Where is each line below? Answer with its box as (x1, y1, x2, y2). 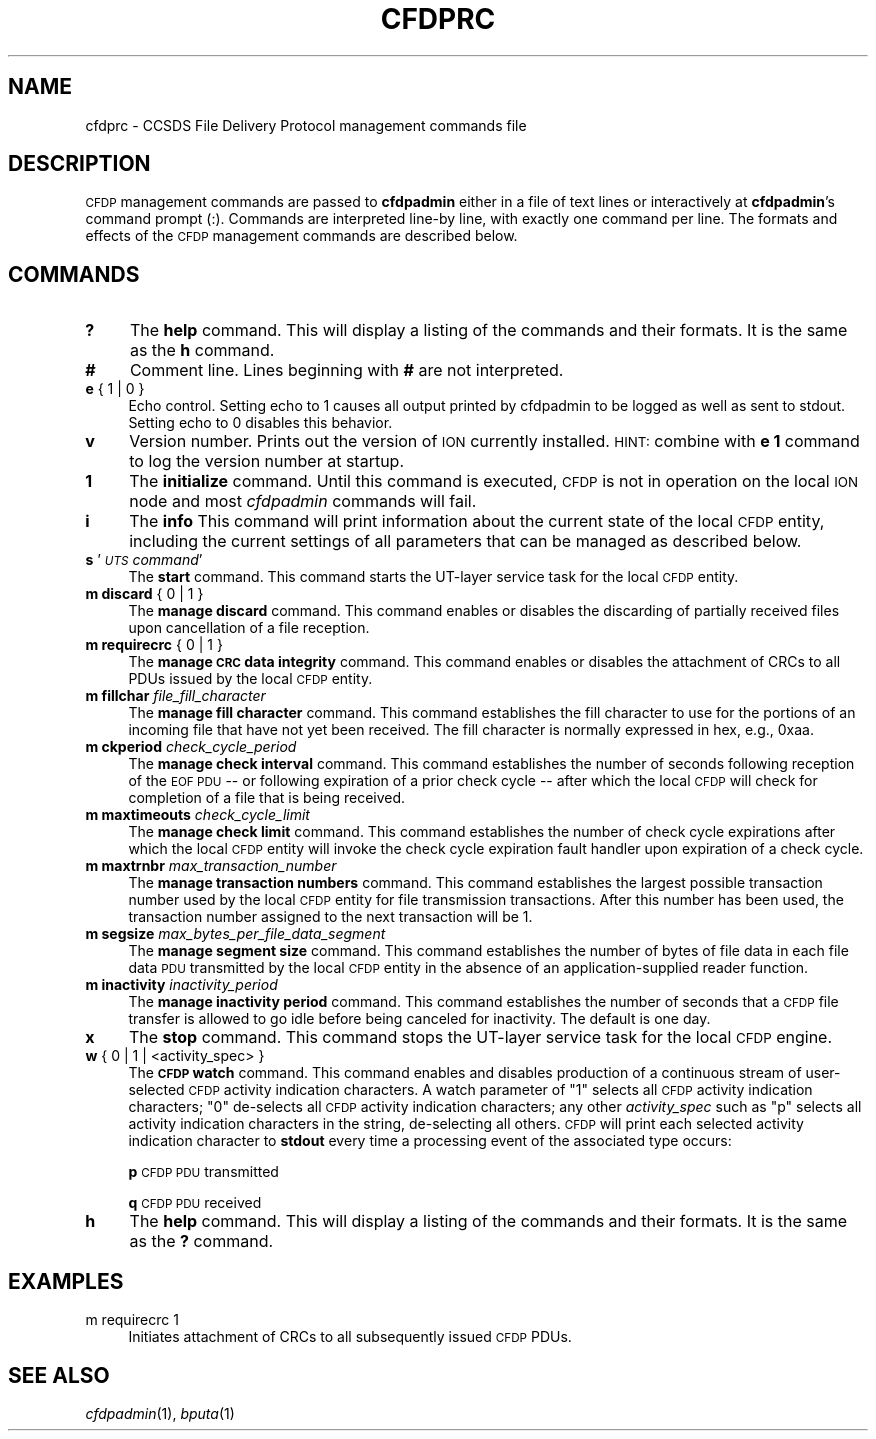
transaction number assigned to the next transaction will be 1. (128, 908, 533, 926)
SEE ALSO (8, 1362, 110, 1388)
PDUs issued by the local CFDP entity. (128, 670, 373, 688)
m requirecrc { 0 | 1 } (85, 636, 223, 654)
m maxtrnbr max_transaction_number (85, 857, 337, 875)
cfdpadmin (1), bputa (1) (85, 1404, 235, 1422)
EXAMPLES (8, 1268, 124, 1294)
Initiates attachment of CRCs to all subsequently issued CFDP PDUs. (128, 1328, 572, 1346)
